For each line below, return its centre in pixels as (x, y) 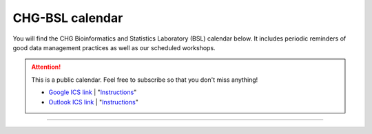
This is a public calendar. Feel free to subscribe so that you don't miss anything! (145, 80)
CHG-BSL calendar (68, 18)
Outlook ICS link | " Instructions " (94, 102)
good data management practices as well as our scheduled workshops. (114, 47)
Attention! (46, 67)
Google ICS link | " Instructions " (93, 92)
